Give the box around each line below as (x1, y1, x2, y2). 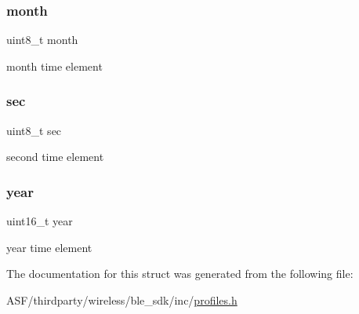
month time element (6, 57, 103, 74)
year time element (6, 239, 92, 255)
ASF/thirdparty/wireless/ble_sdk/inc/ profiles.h (6, 291, 238, 308)
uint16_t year (6, 213, 73, 229)
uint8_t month (6, 31, 78, 48)
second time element (6, 148, 104, 165)
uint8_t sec (6, 122, 62, 138)
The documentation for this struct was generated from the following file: (6, 265, 354, 282)
